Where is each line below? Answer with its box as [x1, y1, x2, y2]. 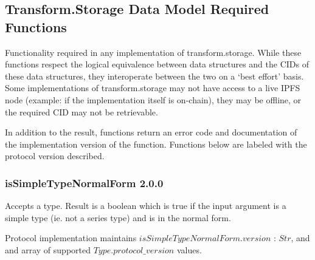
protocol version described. [5, 149, 105, 162]
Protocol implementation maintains [5, 231, 137, 244]
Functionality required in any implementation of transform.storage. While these [5, 46, 302, 58]
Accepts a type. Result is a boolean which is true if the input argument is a [5, 199, 286, 212]
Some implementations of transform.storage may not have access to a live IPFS [5, 81, 300, 94]
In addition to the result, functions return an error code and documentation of [5, 126, 297, 139]
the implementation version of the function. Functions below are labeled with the [5, 137, 307, 150]
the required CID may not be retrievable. [5, 105, 158, 118]
